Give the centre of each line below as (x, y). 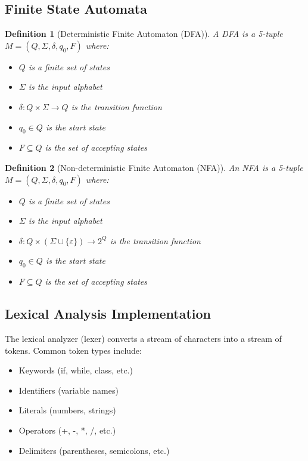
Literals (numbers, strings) (67, 410)
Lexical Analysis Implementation (108, 314)
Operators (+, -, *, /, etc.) (67, 430)
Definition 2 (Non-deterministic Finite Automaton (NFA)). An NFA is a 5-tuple (154, 167)
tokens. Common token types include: (73, 350)
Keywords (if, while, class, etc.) (76, 370)
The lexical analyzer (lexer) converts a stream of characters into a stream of (143, 338)
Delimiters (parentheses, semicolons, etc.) (94, 450)
